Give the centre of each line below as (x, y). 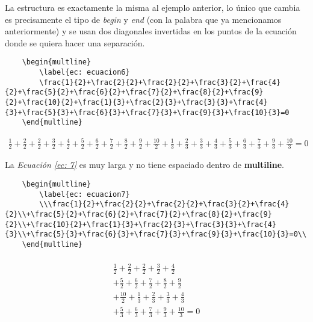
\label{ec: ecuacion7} (85, 194)
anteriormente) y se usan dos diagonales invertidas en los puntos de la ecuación (151, 31)
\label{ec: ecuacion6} (85, 73)
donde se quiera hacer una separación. (75, 42)
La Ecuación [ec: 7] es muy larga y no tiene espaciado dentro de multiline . (144, 165)
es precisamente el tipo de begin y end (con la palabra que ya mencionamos (143, 19)
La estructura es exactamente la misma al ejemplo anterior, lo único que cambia (153, 7)
